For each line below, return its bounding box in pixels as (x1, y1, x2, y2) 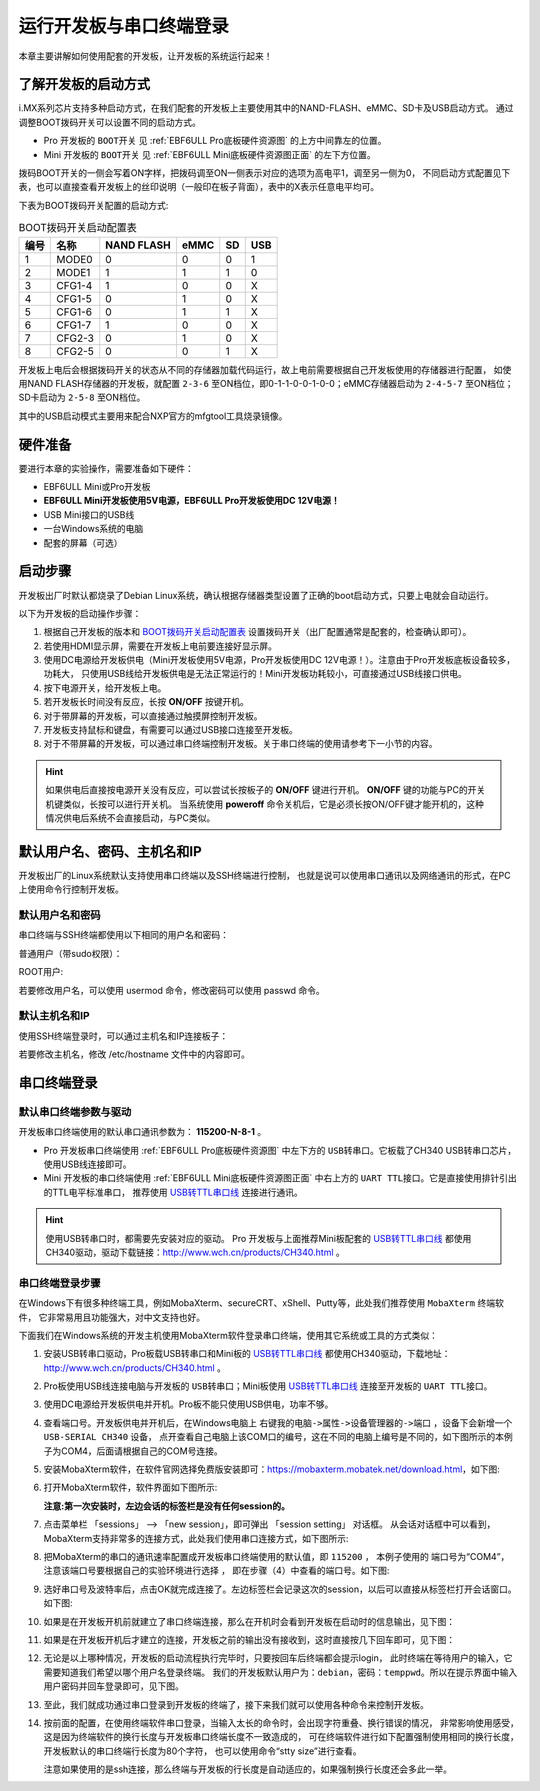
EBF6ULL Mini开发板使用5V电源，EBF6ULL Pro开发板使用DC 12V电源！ (43, 495, 340, 507)
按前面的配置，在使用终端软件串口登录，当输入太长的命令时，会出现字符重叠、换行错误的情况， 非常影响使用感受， (43, 1716, 519, 1729)
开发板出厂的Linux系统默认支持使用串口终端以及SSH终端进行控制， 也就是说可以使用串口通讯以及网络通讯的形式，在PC (18, 869, 511, 881)
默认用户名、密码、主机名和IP (18, 843, 202, 860)
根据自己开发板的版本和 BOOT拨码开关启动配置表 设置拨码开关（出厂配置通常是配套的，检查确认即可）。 (43, 626, 472, 638)
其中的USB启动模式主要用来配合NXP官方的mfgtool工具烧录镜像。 (18, 410, 288, 422)
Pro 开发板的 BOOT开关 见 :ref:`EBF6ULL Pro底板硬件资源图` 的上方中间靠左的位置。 (43, 135, 387, 147)
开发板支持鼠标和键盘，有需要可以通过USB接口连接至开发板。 (43, 724, 299, 736)
